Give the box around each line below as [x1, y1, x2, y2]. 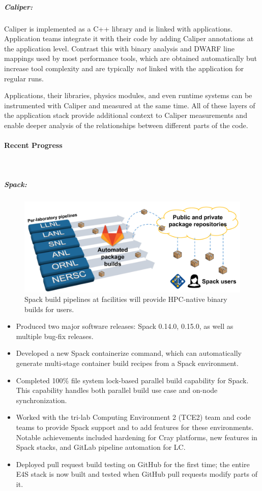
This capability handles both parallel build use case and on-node [16, 385, 218, 395]
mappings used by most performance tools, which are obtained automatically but [4, 53, 257, 64]
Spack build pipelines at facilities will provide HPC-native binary [24, 294, 227, 304]
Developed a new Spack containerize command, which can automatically [16, 348, 242, 358]
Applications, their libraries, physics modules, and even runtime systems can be [4, 90, 252, 101]
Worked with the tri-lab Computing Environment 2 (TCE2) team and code [16, 412, 251, 422]
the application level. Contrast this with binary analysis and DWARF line [4, 43, 235, 53]
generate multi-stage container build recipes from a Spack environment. [16, 358, 239, 369]
